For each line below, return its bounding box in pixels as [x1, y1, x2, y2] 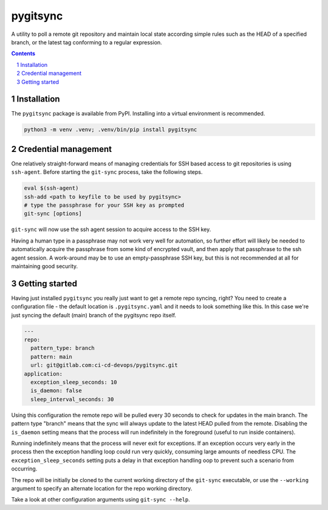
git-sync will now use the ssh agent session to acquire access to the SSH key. [11, 226, 211, 233]
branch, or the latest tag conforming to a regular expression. [11, 38, 162, 46]
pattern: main [30, 353, 73, 360]
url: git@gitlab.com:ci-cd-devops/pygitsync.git [30, 362, 179, 369]
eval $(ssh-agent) [24, 185, 79, 191]
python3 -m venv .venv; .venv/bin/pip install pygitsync [24, 126, 197, 133]
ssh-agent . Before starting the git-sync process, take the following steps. [11, 168, 203, 176]
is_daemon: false [30, 387, 82, 395]
